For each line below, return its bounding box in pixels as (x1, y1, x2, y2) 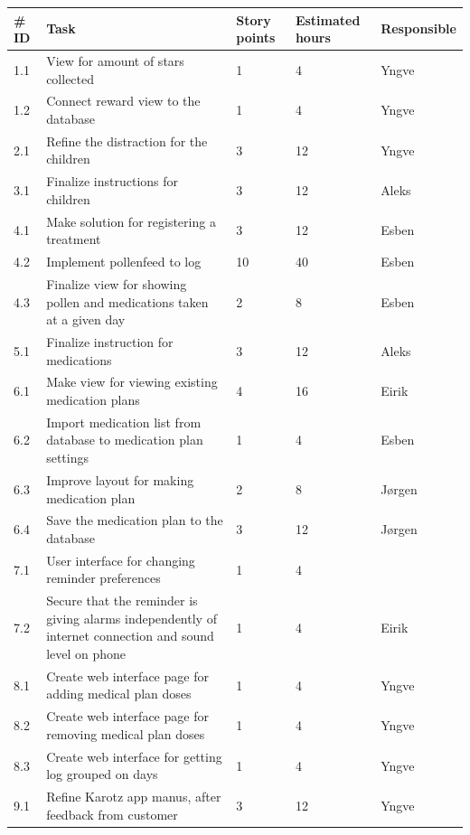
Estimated (295, 10, 361, 29)
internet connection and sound (46, 626, 214, 645)
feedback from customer (46, 804, 178, 823)
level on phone (46, 644, 127, 662)
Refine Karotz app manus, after (46, 787, 221, 806)
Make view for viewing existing (46, 372, 218, 391)
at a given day (46, 310, 126, 329)
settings (46, 448, 89, 467)
